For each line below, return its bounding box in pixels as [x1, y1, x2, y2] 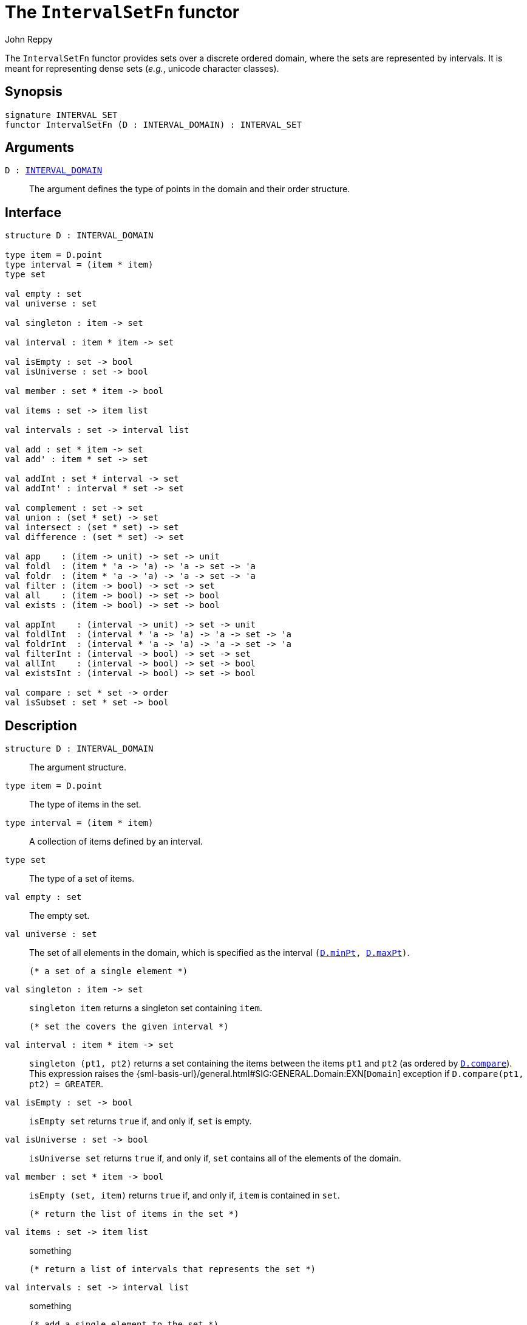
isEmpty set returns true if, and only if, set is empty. [29, 1116, 252, 1127]
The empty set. [29, 910, 90, 921]
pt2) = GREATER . [29, 1079, 104, 1090]
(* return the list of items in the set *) [29, 1209, 239, 1219]
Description [5, 718, 77, 733]
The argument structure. [29, 762, 127, 773]
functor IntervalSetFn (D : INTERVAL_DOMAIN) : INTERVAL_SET [5, 119, 302, 130]
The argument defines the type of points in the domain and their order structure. [29, 184, 350, 195]
